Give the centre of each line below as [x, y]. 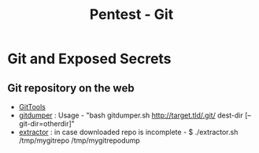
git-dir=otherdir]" [47, 123]
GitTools [32, 107]
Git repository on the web [71, 88]
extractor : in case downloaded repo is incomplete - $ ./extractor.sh [128, 132]
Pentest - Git [131, 15]
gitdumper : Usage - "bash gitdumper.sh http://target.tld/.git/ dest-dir [131, 115]
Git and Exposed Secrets [89, 59]
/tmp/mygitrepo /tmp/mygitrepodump [80, 140]
